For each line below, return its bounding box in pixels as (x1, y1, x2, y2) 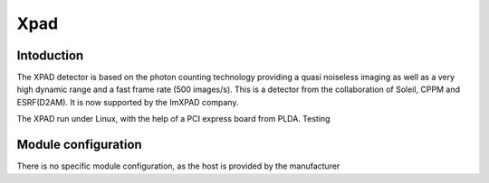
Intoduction (16, 48, 84, 63)
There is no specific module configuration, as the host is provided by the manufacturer (16, 160, 340, 171)
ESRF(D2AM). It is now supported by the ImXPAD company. (16, 96, 239, 107)
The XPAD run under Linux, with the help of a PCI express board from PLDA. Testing (16, 114, 331, 124)
